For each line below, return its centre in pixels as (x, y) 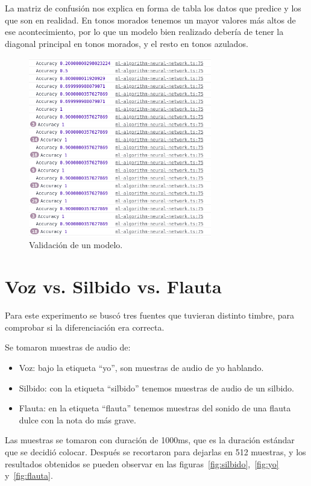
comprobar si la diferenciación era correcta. (85, 327)
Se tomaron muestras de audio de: (68, 347)
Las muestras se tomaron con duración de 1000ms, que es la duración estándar (150, 440)
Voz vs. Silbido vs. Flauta (113, 286)
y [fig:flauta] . (29, 475)
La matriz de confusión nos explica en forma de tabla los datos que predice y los (153, 8)
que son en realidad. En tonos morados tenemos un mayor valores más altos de (150, 20)
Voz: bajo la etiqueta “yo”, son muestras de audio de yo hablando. (141, 367)
